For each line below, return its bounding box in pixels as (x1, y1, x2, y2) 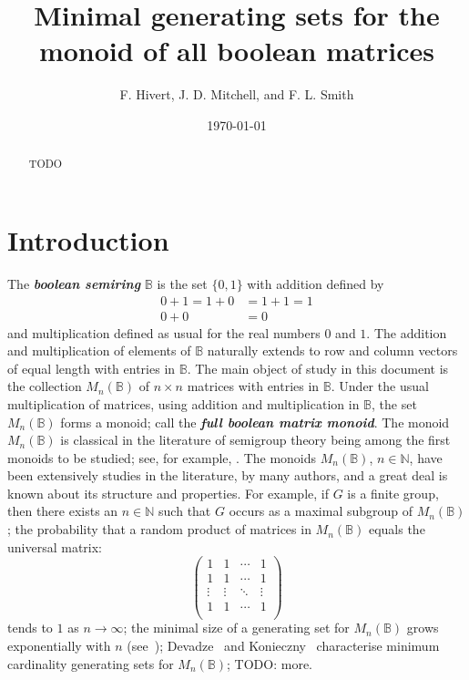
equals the (368, 520, 425, 539)
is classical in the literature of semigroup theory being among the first (60, 430, 451, 449)
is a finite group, (347, 483, 439, 502)
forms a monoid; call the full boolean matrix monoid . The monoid (60, 412, 450, 431)
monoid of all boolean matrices (38, 32, 435, 69)
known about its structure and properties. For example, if (7, 483, 329, 502)
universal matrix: (7, 537, 103, 556)
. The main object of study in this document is (187, 358, 449, 377)
